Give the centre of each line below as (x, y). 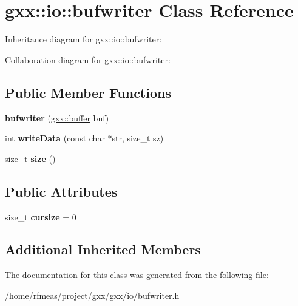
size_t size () (30, 158)
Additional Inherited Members (103, 249)
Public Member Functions (88, 92)
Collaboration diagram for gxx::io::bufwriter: (88, 59)
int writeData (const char (55, 138)
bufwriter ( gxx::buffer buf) (57, 117)
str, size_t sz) (138, 138)
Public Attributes (61, 191)
